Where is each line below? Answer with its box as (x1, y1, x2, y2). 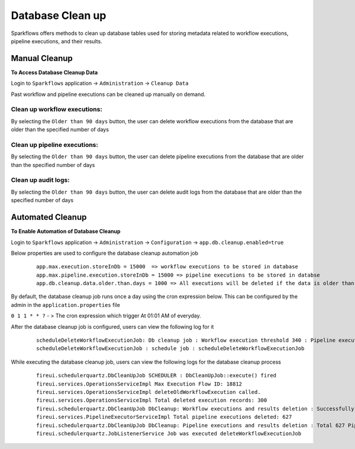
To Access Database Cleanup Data (11, 69, 98, 76)
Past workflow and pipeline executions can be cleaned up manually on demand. (11, 91, 206, 98)
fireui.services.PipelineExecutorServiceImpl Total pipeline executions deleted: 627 (36, 413, 292, 421)
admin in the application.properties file (11, 301, 121, 308)
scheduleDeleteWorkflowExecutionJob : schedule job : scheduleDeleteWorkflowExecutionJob (36, 345, 305, 352)
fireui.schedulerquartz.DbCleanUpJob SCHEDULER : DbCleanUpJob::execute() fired (36, 372, 277, 379)
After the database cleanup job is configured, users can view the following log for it (11, 323, 214, 330)
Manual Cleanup (11, 53, 73, 63)
